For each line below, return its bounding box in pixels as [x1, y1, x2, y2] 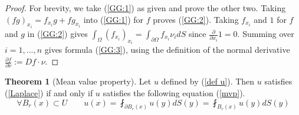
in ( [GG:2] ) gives [27, 28, 88, 40]
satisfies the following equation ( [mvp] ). [103, 86, 245, 99]
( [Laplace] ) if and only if [5, 86, 93, 99]
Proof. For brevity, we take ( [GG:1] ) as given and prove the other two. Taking [5, 2, 286, 13]
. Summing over [237, 28, 294, 40]
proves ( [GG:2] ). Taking [153, 13, 239, 25]
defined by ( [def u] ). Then [161, 75, 255, 87]
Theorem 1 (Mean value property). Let [5, 75, 152, 87]
